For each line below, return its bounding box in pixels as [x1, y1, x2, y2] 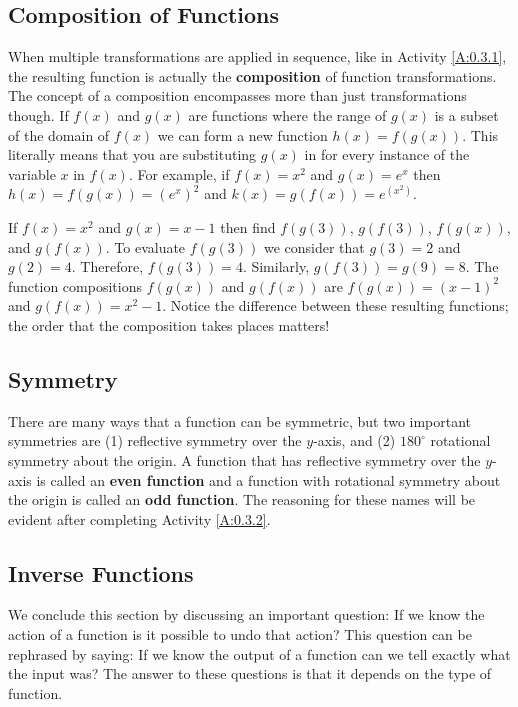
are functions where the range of [188, 104, 387, 125]
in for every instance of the [304, 144, 470, 165]
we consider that [263, 236, 365, 257]
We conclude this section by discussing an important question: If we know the [8, 604, 485, 625]
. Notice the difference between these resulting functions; [162, 295, 509, 316]
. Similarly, [242, 256, 310, 277]
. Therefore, [71, 256, 144, 277]
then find [220, 216, 276, 237]
